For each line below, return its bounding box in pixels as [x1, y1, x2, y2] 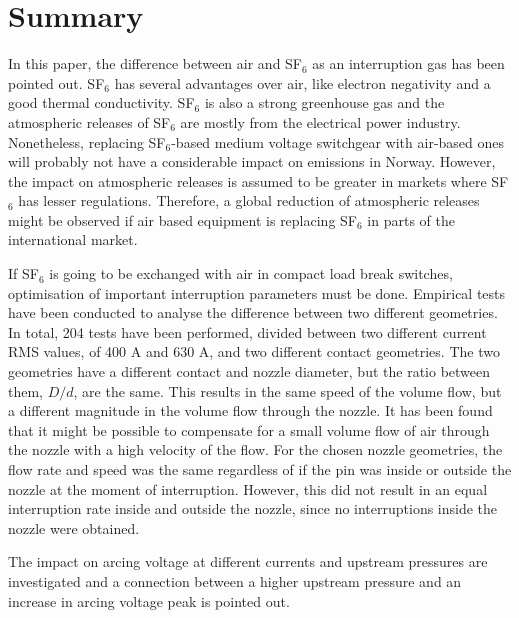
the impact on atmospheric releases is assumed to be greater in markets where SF [8, 170, 509, 191]
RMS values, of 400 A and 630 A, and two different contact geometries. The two [8, 341, 500, 362]
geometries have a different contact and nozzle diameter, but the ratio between [8, 361, 491, 382]
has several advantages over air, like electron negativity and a [114, 72, 491, 93]
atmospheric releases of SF [8, 111, 171, 132]
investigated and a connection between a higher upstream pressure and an [8, 570, 462, 591]
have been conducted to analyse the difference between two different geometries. [8, 302, 498, 323]
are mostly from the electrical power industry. [180, 111, 461, 132]
